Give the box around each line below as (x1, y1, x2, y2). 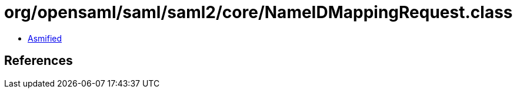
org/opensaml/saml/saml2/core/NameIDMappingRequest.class (4, 2, 513, 22)
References (4, 53, 73, 68)
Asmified (28, 33, 62, 43)
